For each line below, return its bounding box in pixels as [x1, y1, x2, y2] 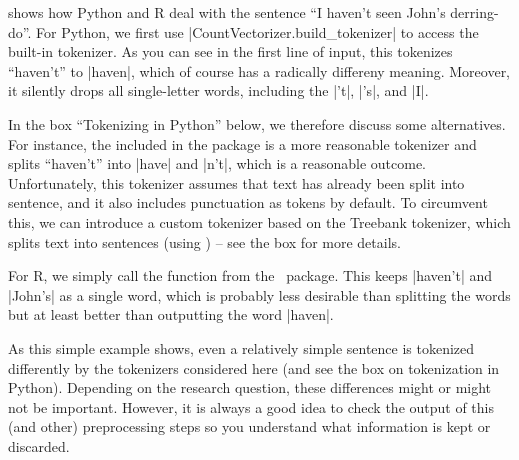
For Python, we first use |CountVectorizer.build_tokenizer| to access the [35, 21, 479, 42]
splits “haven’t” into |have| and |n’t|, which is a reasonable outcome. [8, 153, 427, 174]
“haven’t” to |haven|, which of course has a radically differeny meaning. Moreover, [8, 60, 511, 81]
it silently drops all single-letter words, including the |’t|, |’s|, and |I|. [8, 80, 429, 101]
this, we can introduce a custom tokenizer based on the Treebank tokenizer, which [8, 211, 511, 232]
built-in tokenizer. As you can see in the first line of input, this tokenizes [8, 41, 453, 62]
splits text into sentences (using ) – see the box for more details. [8, 231, 401, 252]
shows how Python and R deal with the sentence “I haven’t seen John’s [8, 2, 446, 22]
